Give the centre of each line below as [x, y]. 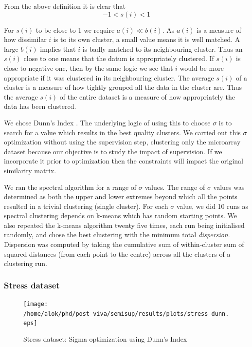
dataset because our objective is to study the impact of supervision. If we [113, 151]
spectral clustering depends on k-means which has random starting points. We [121, 215]
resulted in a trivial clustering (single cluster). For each [86, 206]
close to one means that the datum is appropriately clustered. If [119, 58]
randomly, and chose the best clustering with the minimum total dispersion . [117, 235]
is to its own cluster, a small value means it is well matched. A [147, 39]
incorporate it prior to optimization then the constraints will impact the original [124, 161]
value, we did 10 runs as [212, 206]
